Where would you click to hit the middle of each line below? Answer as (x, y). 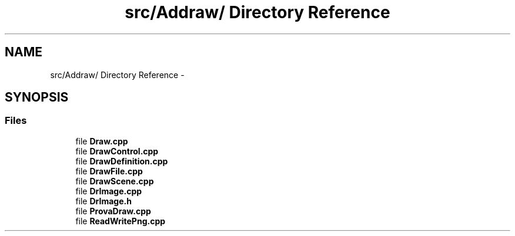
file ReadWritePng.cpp (121, 221)
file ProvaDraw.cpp (113, 211)
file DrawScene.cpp (115, 181)
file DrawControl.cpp (117, 151)
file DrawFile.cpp (109, 171)
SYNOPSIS (37, 97)
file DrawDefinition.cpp (122, 161)
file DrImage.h (103, 201)
